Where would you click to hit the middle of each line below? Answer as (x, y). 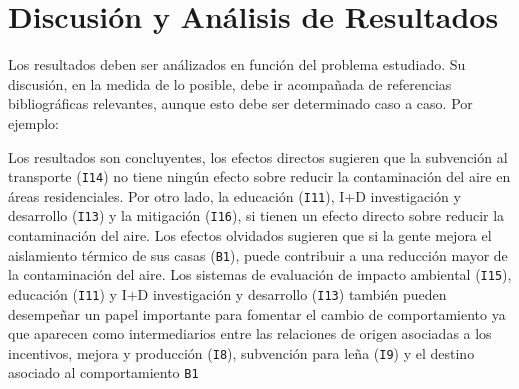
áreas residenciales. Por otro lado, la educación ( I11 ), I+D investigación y (234, 195)
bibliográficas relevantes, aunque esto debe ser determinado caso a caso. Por (240, 103)
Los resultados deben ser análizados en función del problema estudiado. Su (237, 64)
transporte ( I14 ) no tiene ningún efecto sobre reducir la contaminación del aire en (259, 176)
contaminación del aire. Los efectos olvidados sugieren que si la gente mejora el (250, 235)
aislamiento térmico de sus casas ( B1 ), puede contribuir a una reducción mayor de (258, 254)
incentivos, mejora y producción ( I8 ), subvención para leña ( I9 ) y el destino (241, 352)
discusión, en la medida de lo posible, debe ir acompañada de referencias (230, 83)
